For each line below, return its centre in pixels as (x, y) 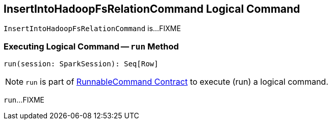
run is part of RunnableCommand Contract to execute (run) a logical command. (177, 82)
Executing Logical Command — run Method (91, 46)
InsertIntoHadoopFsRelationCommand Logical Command (152, 9)
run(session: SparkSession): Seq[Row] (81, 64)
